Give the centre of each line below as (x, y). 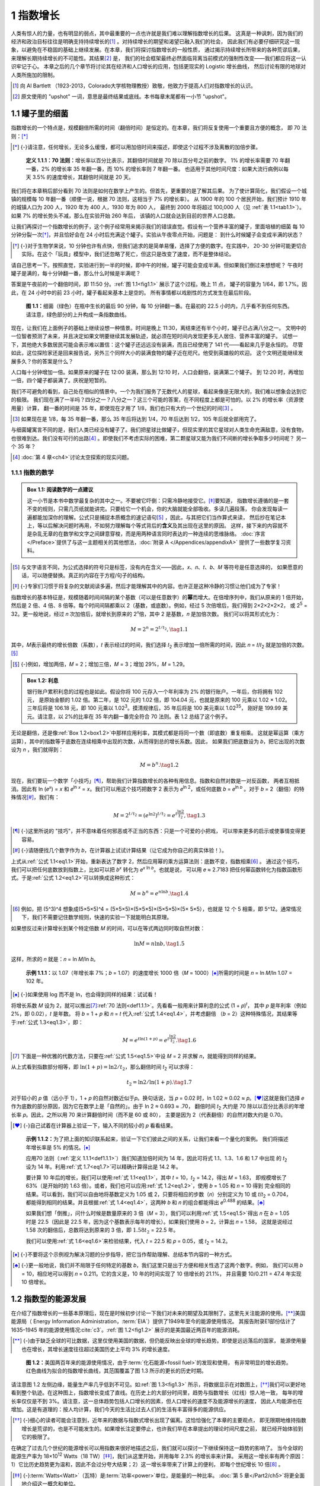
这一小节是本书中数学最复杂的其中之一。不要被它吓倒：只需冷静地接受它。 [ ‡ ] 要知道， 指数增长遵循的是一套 (158, 500)
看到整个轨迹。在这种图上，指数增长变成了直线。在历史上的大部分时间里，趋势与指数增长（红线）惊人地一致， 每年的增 (157, 1393)
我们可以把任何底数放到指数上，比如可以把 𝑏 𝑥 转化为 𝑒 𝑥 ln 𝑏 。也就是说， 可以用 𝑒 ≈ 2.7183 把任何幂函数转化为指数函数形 (157, 869)
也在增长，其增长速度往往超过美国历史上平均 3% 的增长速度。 (97, 1349)
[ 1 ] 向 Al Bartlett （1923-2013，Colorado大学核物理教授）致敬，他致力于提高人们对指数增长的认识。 (134, 86)
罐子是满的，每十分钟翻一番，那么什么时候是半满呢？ (76, 273)
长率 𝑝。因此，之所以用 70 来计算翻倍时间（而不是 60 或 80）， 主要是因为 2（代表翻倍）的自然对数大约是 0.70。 (148, 1114)
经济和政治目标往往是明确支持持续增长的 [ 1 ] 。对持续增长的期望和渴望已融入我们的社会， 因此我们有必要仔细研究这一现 (156, 41)
